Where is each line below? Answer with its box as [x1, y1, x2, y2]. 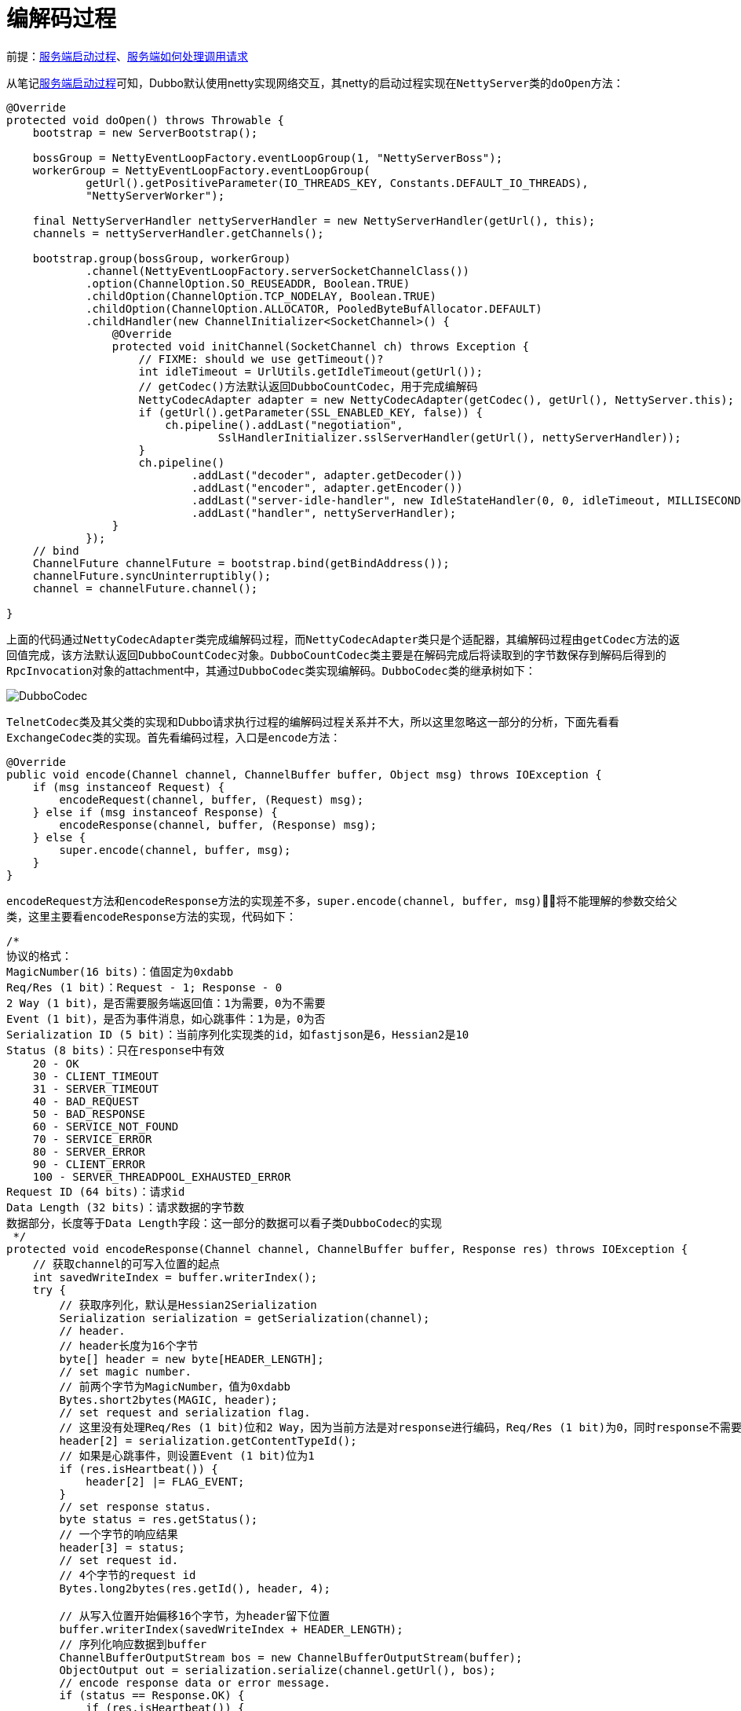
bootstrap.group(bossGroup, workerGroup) [32, 251, 291, 265]
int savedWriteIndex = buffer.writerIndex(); [32, 1270, 318, 1284]
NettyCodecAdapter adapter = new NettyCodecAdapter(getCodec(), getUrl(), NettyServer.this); [138, 393, 735, 406]
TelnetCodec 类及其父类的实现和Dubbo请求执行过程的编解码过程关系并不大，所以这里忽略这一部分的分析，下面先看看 [6, 714, 619, 728]
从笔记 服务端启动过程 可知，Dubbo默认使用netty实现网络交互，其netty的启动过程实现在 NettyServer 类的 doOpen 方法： [6, 75, 624, 90]
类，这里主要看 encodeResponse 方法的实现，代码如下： [6, 909, 297, 923]
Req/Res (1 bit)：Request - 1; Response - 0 [6, 980, 283, 994]
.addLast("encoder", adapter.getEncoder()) [192, 481, 463, 494]
